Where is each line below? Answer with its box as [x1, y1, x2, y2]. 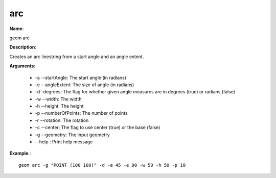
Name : [9, 26, 24, 32]
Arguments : [9, 63, 36, 69]
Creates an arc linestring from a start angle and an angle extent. [9, 54, 144, 60]
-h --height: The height [35, 103, 84, 109]
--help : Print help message [35, 139, 93, 145]
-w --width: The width [35, 96, 82, 102]
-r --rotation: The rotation [35, 117, 89, 123]
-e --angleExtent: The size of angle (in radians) [35, 82, 134, 88]
